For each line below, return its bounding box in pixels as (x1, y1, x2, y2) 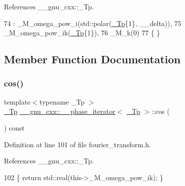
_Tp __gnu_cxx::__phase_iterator (4, 106, 116, 116)
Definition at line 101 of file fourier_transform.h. (4, 139, 151, 149)
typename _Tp (39, 96, 85, 106)
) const (4, 122, 25, 133)
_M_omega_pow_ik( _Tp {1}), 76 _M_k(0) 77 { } (4, 27, 160, 38)
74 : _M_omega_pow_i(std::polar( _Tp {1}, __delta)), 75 (4, 18, 182, 28)
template (4, 96, 31, 106)
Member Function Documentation (4, 52, 181, 67)
